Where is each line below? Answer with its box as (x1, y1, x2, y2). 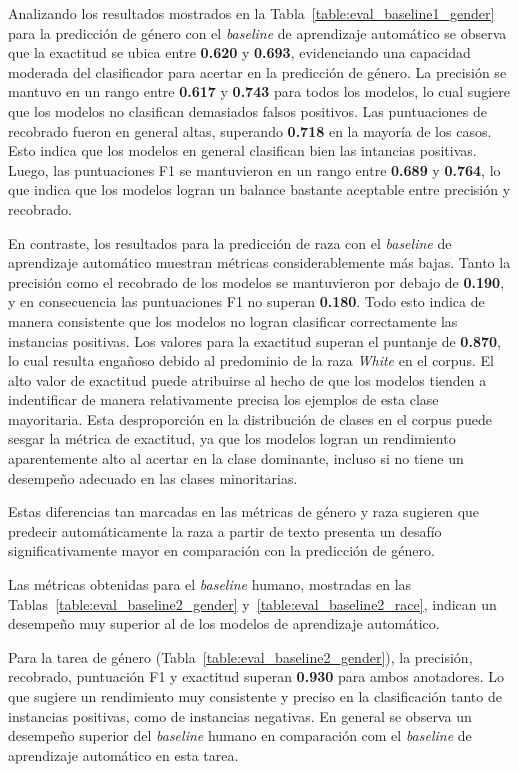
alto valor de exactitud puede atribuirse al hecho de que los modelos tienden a (8, 369, 487, 390)
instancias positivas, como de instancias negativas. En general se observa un (8, 705, 472, 726)
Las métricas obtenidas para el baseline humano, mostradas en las (8, 574, 412, 595)
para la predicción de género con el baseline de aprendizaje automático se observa (8, 22, 507, 43)
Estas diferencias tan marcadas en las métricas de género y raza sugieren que (8, 501, 480, 522)
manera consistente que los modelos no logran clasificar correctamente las (8, 310, 458, 331)
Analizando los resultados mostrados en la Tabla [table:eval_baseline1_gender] (8, 3, 495, 23)
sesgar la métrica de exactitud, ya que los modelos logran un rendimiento (8, 428, 456, 449)
